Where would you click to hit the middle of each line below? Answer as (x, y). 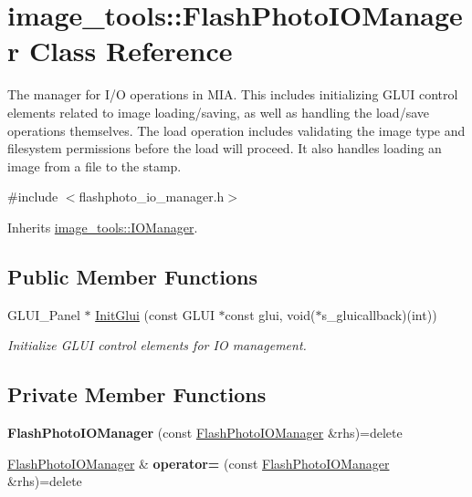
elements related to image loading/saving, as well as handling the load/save (218, 112)
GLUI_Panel (44, 314)
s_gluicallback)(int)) (379, 314)
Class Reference (131, 51)
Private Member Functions (137, 394)
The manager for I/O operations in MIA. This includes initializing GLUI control (233, 94)
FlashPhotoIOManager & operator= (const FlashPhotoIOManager (199, 463)
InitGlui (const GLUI (155, 314)
